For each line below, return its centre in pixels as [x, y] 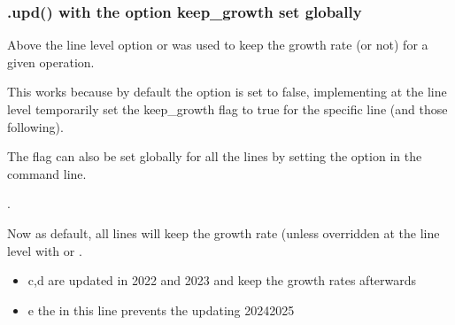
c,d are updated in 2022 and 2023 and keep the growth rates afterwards [222, 280]
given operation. [51, 62]
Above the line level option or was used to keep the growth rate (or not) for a [218, 45]
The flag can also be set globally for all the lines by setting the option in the [215, 156]
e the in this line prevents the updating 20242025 [161, 310]
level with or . [45, 250]
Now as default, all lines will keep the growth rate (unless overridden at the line [224, 232]
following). [35, 126]
